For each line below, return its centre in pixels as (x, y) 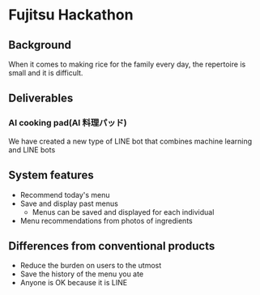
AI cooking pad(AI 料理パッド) (68, 123)
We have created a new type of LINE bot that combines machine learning (130, 141)
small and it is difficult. (46, 73)
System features (51, 175)
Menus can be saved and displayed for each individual (123, 212)
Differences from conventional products (112, 246)
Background (40, 45)
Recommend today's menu (65, 195)
